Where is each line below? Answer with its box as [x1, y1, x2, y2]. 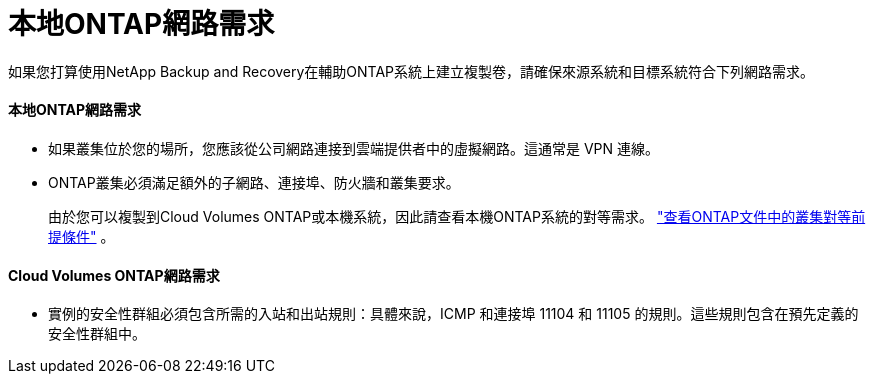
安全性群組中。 [48, 325, 146, 343]
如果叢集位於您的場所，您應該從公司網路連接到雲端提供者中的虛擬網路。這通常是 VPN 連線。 [48, 139, 660, 157]
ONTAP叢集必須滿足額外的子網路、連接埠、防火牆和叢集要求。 [48, 173, 460, 191]
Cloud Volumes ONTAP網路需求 [8, 266, 220, 284]
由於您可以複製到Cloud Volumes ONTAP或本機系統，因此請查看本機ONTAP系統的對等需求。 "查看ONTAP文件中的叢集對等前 [48, 207, 866, 225]
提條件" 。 [48, 227, 115, 245]
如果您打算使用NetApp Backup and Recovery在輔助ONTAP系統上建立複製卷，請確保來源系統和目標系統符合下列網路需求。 [8, 62, 815, 80]
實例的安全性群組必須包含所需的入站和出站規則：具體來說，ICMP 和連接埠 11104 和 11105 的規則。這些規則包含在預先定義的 [48, 305, 859, 323]
